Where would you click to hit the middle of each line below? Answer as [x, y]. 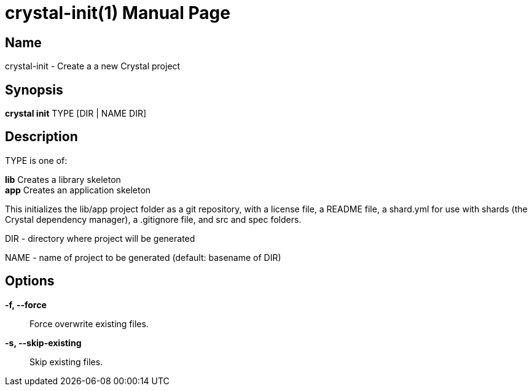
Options [30, 281]
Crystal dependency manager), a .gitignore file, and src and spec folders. [153, 219]
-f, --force [26, 304]
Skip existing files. [66, 362]
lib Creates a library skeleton [63, 179]
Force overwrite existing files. [89, 323]
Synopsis [34, 90]
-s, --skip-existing [43, 343]
